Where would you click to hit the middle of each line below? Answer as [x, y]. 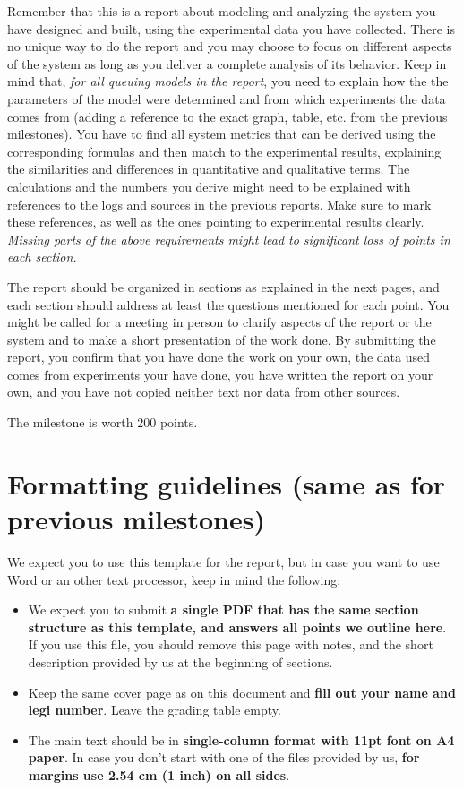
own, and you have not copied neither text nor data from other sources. [204, 392]
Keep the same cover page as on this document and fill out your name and [242, 692]
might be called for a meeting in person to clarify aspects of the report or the [219, 322]
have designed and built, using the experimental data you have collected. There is [231, 28]
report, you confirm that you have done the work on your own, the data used [219, 357]
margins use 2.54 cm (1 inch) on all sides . [159, 774]
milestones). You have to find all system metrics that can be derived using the [222, 134]
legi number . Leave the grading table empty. [154, 710]
